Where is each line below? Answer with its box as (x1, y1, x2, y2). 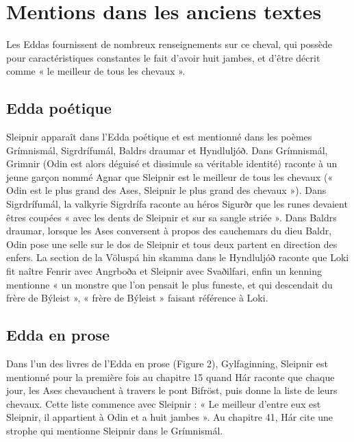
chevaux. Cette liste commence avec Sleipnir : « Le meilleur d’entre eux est (6, 396, 321, 410)
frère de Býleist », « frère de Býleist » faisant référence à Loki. (6, 291, 268, 305)
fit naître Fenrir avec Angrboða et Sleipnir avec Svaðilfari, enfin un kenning (6, 264, 322, 278)
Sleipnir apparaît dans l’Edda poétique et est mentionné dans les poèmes (6, 130, 312, 144)
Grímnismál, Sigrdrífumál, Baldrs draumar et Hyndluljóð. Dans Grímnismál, (6, 143, 328, 157)
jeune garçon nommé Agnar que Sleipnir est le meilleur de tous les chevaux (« (6, 169, 333, 184)
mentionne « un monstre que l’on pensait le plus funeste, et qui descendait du (6, 277, 333, 291)
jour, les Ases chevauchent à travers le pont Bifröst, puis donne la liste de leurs (6, 383, 338, 397)
